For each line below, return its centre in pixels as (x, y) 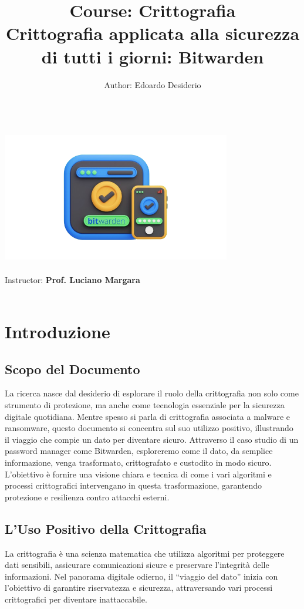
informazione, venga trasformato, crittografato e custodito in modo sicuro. (138, 462)
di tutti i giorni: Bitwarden (153, 56)
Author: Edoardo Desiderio (153, 84)
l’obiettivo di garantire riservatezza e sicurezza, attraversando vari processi (139, 588)
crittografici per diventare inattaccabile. (76, 599)
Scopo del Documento (72, 369)
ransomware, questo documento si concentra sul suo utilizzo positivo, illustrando (149, 428)
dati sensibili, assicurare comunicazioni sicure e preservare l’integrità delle (137, 565)
